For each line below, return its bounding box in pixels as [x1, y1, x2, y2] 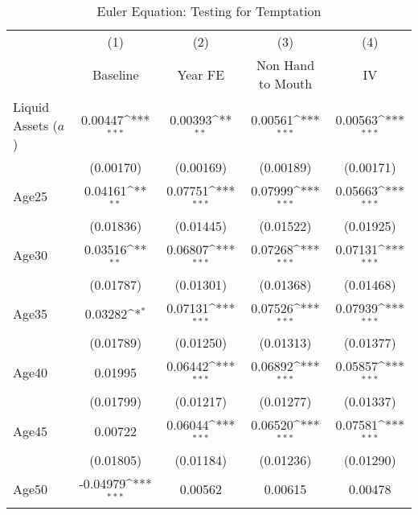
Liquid [13, 97, 50, 116]
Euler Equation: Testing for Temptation [96, 2, 322, 20]
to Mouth [258, 74, 313, 93]
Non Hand [256, 56, 315, 74]
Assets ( [13, 116, 58, 134]
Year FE [177, 64, 225, 84]
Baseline [92, 64, 139, 84]
